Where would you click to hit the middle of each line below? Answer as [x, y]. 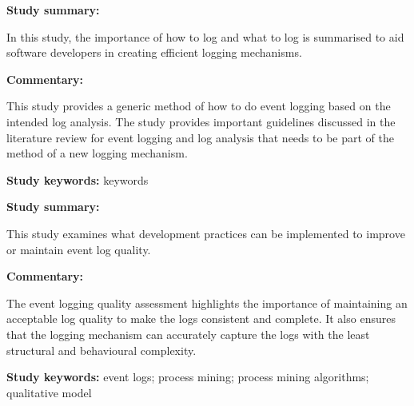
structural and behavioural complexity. [102, 350]
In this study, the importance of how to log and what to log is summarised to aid [205, 36]
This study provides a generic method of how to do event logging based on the [199, 106]
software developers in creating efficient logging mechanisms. [154, 52]
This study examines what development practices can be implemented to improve [206, 233]
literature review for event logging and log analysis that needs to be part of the [200, 137]
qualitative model [49, 392]
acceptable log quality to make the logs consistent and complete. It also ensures [201, 318]
